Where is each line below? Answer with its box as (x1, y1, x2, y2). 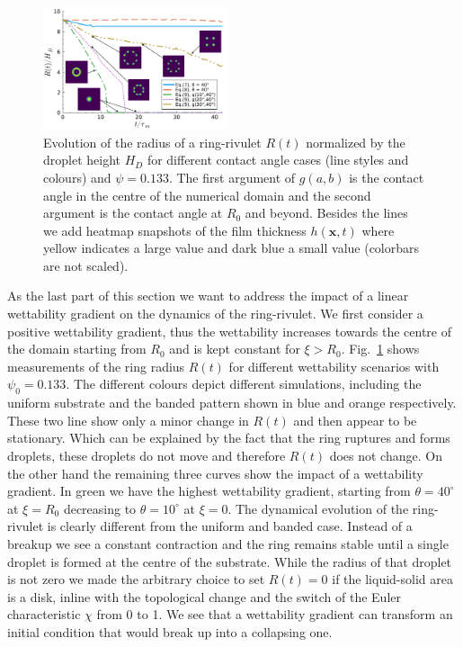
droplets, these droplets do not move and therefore (7, 446, 286, 465)
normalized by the (306, 132, 405, 151)
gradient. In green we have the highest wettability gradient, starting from (7, 481, 411, 500)
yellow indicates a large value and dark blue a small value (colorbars (43, 238, 420, 257)
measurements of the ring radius (7, 356, 185, 375)
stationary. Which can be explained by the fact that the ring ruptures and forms (7, 428, 450, 447)
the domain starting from (7, 339, 147, 358)
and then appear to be (293, 410, 417, 429)
